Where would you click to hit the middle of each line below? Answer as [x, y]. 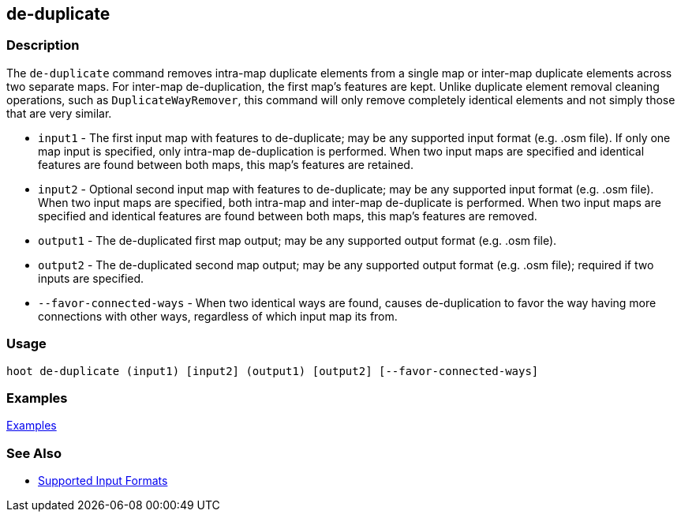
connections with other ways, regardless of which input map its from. [218, 316]
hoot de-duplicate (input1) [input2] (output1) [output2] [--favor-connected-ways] [273, 371]
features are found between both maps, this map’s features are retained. [226, 164]
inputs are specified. [91, 278]
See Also [34, 453]
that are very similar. [59, 113]
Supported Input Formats [103, 481]
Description [43, 45]
